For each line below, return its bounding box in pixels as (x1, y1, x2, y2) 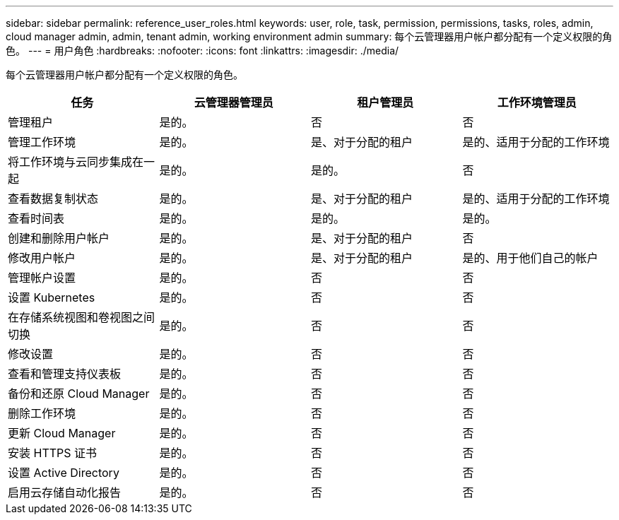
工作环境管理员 (497, 95, 577, 110)
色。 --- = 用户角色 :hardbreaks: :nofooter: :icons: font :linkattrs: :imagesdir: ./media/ (6, 45, 399, 57)
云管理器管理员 (194, 95, 273, 110)
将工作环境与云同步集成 (8, 155, 133, 169)
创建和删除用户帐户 (8, 231, 110, 245)
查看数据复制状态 (8, 191, 99, 206)
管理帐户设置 (8, 271, 76, 285)
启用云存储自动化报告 (8, 485, 122, 500)
